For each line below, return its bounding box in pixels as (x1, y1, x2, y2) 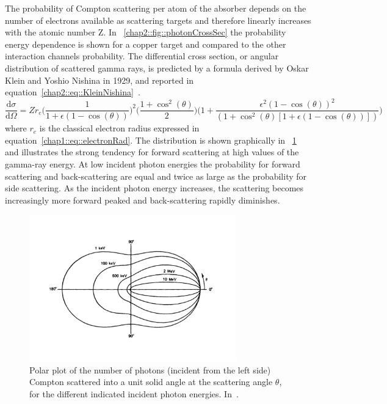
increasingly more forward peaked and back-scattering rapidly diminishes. (5, 193, 280, 206)
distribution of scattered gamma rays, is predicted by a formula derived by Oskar (5, 61, 309, 74)
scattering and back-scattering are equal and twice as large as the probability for (5, 169, 307, 182)
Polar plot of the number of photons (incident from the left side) (29, 363, 271, 376)
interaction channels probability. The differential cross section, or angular (5, 50, 279, 62)
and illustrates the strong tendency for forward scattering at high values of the (5, 145, 299, 158)
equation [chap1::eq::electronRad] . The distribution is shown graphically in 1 (5, 133, 297, 146)
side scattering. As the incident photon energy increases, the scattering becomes (5, 182, 304, 194)
